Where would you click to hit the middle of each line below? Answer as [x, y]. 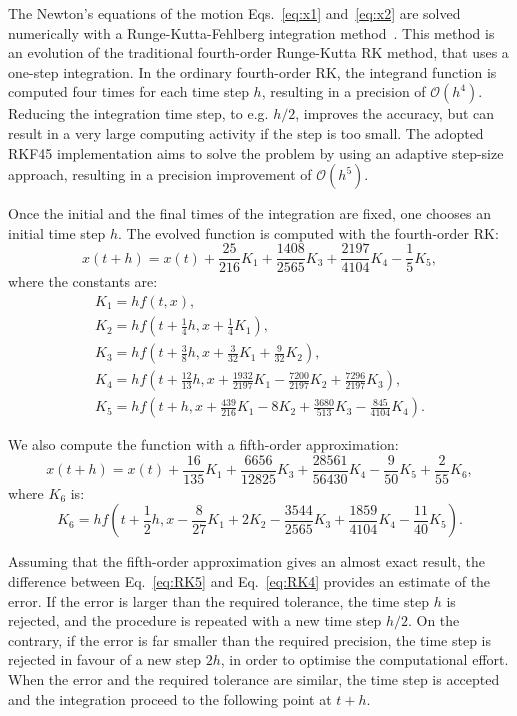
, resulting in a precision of [343, 91]
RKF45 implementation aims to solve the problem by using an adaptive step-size [256, 152]
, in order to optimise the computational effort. [364, 659]
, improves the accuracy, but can [395, 113]
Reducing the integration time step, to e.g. [138, 113]
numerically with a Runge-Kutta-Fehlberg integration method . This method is [251, 32]
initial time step [57, 232]
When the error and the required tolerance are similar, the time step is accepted [254, 678]
